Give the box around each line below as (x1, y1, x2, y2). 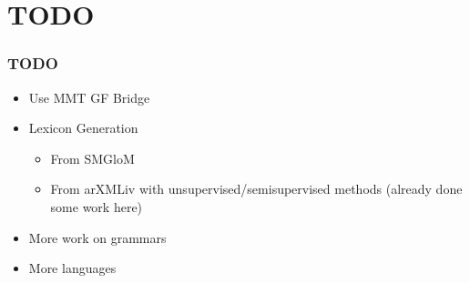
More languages (28, 258, 117, 278)
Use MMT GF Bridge (28, 87, 150, 106)
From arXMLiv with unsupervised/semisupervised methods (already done (50, 179, 463, 198)
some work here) (50, 197, 143, 216)
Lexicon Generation (28, 118, 138, 137)
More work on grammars (28, 227, 167, 247)
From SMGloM (50, 148, 135, 167)
